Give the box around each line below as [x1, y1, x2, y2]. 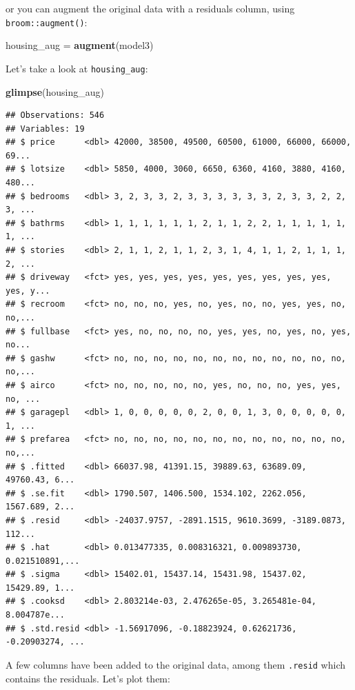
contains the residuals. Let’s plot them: [6, 671, 170, 685]
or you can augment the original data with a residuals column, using [6, 1, 295, 15]
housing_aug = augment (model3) [6, 38, 154, 52]
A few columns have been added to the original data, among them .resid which [6, 657, 346, 671]
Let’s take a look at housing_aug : [6, 61, 148, 75]
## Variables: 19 [6, 123, 85, 134]
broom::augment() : [6, 14, 88, 29]
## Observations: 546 [6, 110, 105, 121]
